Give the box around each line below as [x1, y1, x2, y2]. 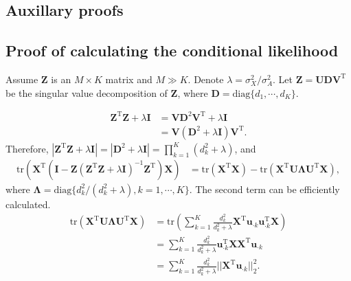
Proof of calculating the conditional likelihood [5, 40, 339, 61]
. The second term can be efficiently [189, 181, 340, 196]
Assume [5, 71, 38, 86]
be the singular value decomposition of [5, 85, 168, 100]
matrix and [105, 71, 152, 86]
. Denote [188, 71, 224, 86]
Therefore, [5, 141, 49, 155]
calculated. [5, 196, 51, 211]
